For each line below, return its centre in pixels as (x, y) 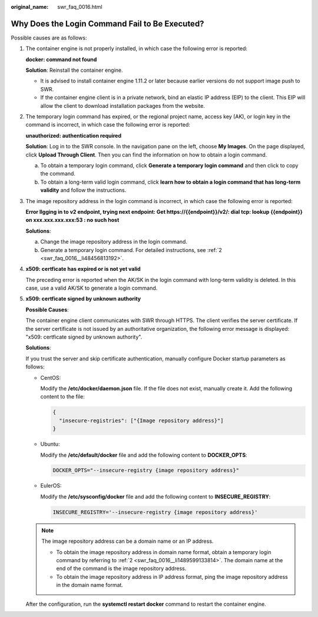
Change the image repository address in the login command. (114, 242)
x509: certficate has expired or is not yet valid (83, 269)
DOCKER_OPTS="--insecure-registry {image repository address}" (146, 470)
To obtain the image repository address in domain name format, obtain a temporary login (164, 552)
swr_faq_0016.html (80, 7)
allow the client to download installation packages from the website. (123, 105)
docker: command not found (61, 59)
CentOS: (51, 377)
